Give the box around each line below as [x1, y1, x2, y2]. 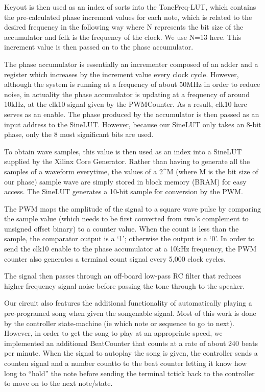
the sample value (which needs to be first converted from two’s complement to [4, 213, 249, 224]
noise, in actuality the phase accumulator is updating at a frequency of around [4, 88, 250, 99]
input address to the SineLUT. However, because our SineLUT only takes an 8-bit [4, 119, 261, 129]
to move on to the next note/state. [4, 378, 113, 388]
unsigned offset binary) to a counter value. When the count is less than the [4, 223, 239, 234]
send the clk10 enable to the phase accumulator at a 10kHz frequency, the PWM [4, 243, 257, 254]
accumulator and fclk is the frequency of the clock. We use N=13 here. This [4, 31, 242, 42]
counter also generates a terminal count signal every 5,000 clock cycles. [4, 253, 226, 264]
